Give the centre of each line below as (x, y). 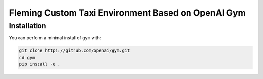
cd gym (27, 57)
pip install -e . (40, 64)
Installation (28, 26)
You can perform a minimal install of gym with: (55, 38)
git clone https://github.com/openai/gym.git (75, 51)
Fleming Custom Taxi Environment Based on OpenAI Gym (127, 13)
